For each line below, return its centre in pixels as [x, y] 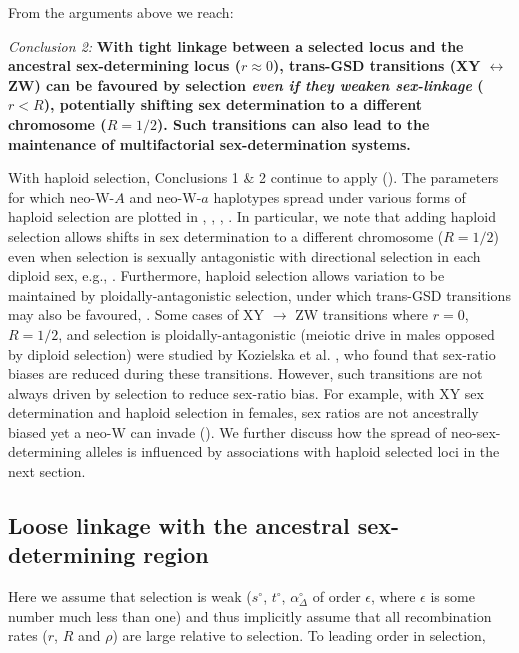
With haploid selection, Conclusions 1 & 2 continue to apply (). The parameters [253, 177]
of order [336, 596]
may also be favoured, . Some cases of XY [136, 314]
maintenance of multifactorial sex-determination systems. [209, 143]
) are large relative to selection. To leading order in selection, [299, 635]
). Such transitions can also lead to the [293, 123]
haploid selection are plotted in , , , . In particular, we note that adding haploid [252, 216]
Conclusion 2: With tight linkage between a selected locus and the [236, 45]
